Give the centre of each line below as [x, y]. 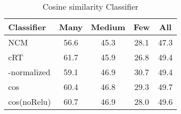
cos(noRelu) [30, 101]
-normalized [29, 72]
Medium [108, 27]
